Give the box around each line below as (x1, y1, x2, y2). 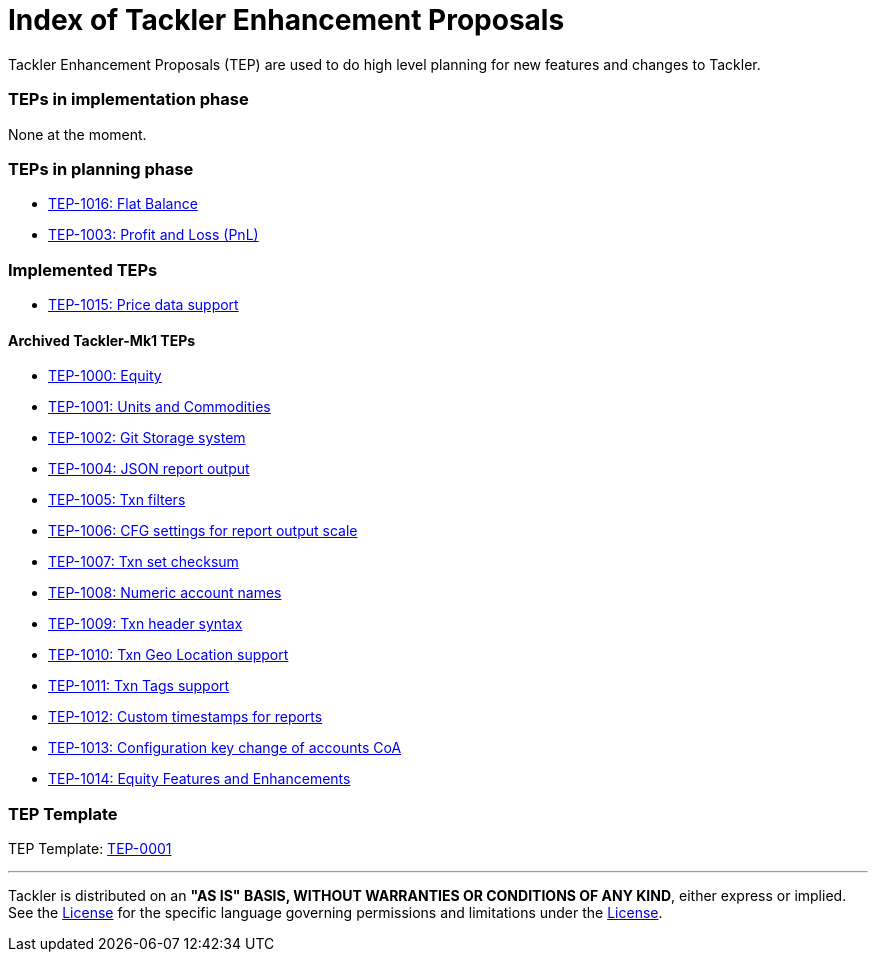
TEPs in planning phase (8, 158, 194, 179)
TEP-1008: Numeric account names (48, 584, 282, 602)
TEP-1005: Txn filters (48, 491, 186, 509)
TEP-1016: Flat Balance (48, 195, 198, 213)
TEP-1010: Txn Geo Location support (48, 646, 289, 664)
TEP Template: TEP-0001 (8, 839, 172, 857)
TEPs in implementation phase (8, 89, 249, 110)
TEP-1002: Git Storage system (48, 429, 246, 447)
